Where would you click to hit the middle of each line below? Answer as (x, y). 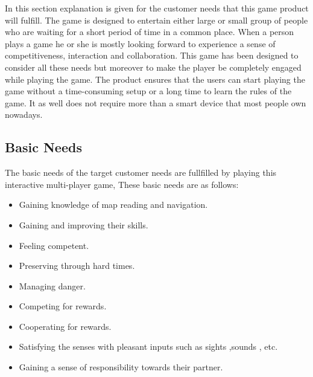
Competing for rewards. (63, 306)
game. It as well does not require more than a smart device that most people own (156, 102)
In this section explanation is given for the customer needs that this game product (157, 8)
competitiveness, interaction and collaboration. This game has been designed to (152, 55)
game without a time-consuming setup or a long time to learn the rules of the (148, 91)
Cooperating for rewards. (65, 326)
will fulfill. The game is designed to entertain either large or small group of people (156, 20)
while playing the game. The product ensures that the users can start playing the (155, 79)
